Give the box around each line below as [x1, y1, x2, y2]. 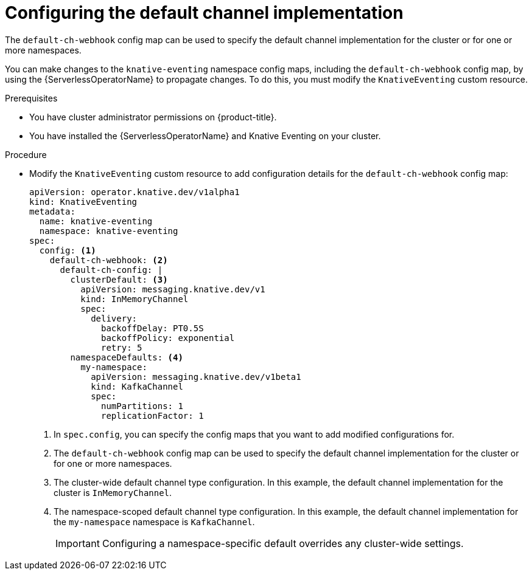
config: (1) [39, 245, 96, 255]
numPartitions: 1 [101, 401, 183, 411]
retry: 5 [101, 342, 142, 353]
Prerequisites [5, 92, 58, 103]
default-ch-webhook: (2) [49, 255, 168, 265]
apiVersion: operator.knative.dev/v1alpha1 [29, 187, 240, 197]
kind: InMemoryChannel [80, 294, 189, 304]
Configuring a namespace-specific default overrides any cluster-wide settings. [102, 537, 464, 549]
